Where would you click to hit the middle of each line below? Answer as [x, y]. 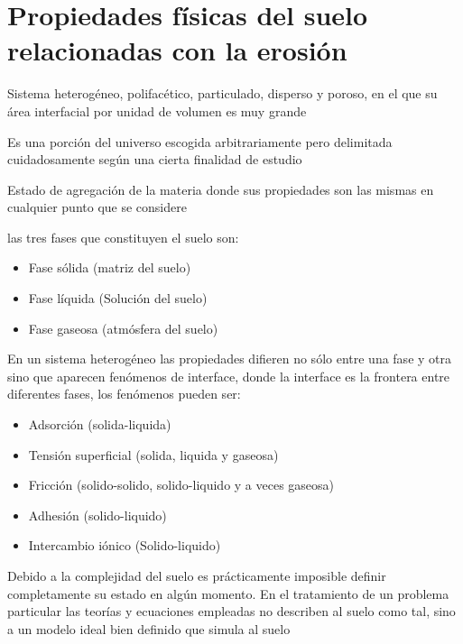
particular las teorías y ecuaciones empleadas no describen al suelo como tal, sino [231, 611]
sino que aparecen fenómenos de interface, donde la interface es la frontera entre [229, 376]
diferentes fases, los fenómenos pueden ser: [124, 394]
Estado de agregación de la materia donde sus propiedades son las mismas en [221, 189]
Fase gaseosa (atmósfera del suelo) [123, 328]
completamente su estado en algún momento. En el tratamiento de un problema [228, 593]
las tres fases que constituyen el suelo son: [123, 237]
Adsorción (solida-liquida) [100, 424]
